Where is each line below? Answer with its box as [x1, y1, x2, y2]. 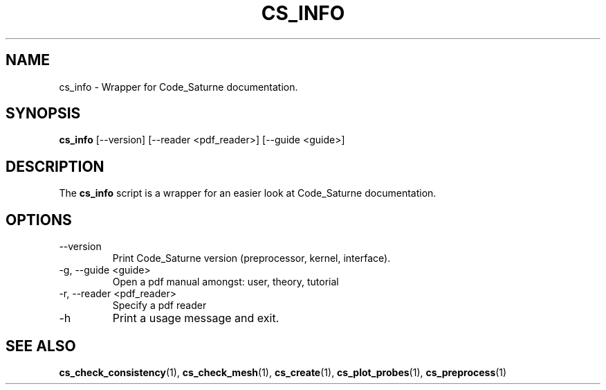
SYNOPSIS [6, 105, 81, 123]
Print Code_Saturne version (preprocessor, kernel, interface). [112, 252, 391, 265]
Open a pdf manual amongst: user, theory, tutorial [112, 276, 339, 288]
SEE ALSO [6, 337, 76, 355]
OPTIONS [6, 211, 72, 229]
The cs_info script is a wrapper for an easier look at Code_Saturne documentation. [59, 187, 437, 200]
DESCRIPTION [6, 157, 104, 175]
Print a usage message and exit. [112, 311, 279, 326]
